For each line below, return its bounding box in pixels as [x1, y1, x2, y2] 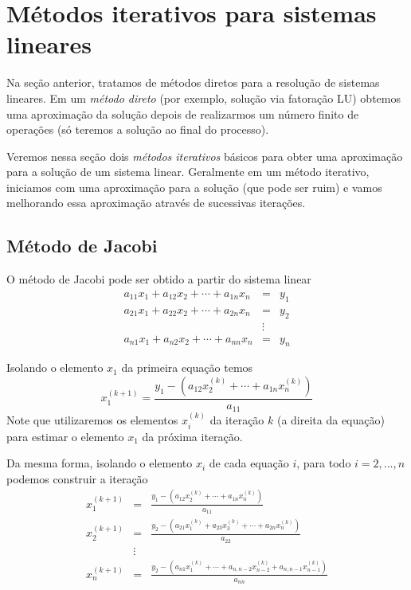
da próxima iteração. [142, 428, 243, 444]
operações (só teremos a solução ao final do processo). [6, 121, 269, 138]
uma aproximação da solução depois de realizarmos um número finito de [6, 105, 359, 122]
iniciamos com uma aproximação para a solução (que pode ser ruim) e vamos [6, 178, 382, 195]
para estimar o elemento [6, 428, 124, 444]
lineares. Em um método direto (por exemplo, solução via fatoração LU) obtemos [6, 89, 401, 106]
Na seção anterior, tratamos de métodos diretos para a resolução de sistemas [6, 74, 380, 91]
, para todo [296, 455, 351, 471]
